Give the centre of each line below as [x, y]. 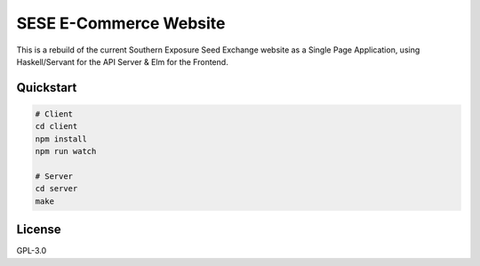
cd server [56, 189]
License [39, 230]
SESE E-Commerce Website [121, 23]
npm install [61, 139]
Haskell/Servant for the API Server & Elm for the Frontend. [122, 61]
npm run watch [66, 152]
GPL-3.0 [32, 251]
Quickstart [47, 88]
